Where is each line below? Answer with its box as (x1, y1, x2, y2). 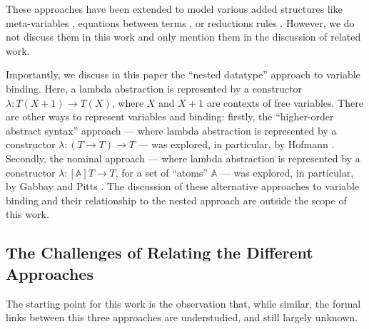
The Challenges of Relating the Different (6, 241, 313, 263)
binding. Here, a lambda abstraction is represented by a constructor (6, 80, 303, 95)
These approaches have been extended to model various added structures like (6, 1, 343, 16)
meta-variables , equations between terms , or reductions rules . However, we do (6, 15, 355, 30)
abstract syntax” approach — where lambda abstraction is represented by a (6, 122, 337, 137)
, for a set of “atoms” (115, 164, 208, 179)
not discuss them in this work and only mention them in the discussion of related (6, 29, 361, 44)
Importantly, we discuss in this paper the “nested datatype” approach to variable (6, 67, 360, 82)
